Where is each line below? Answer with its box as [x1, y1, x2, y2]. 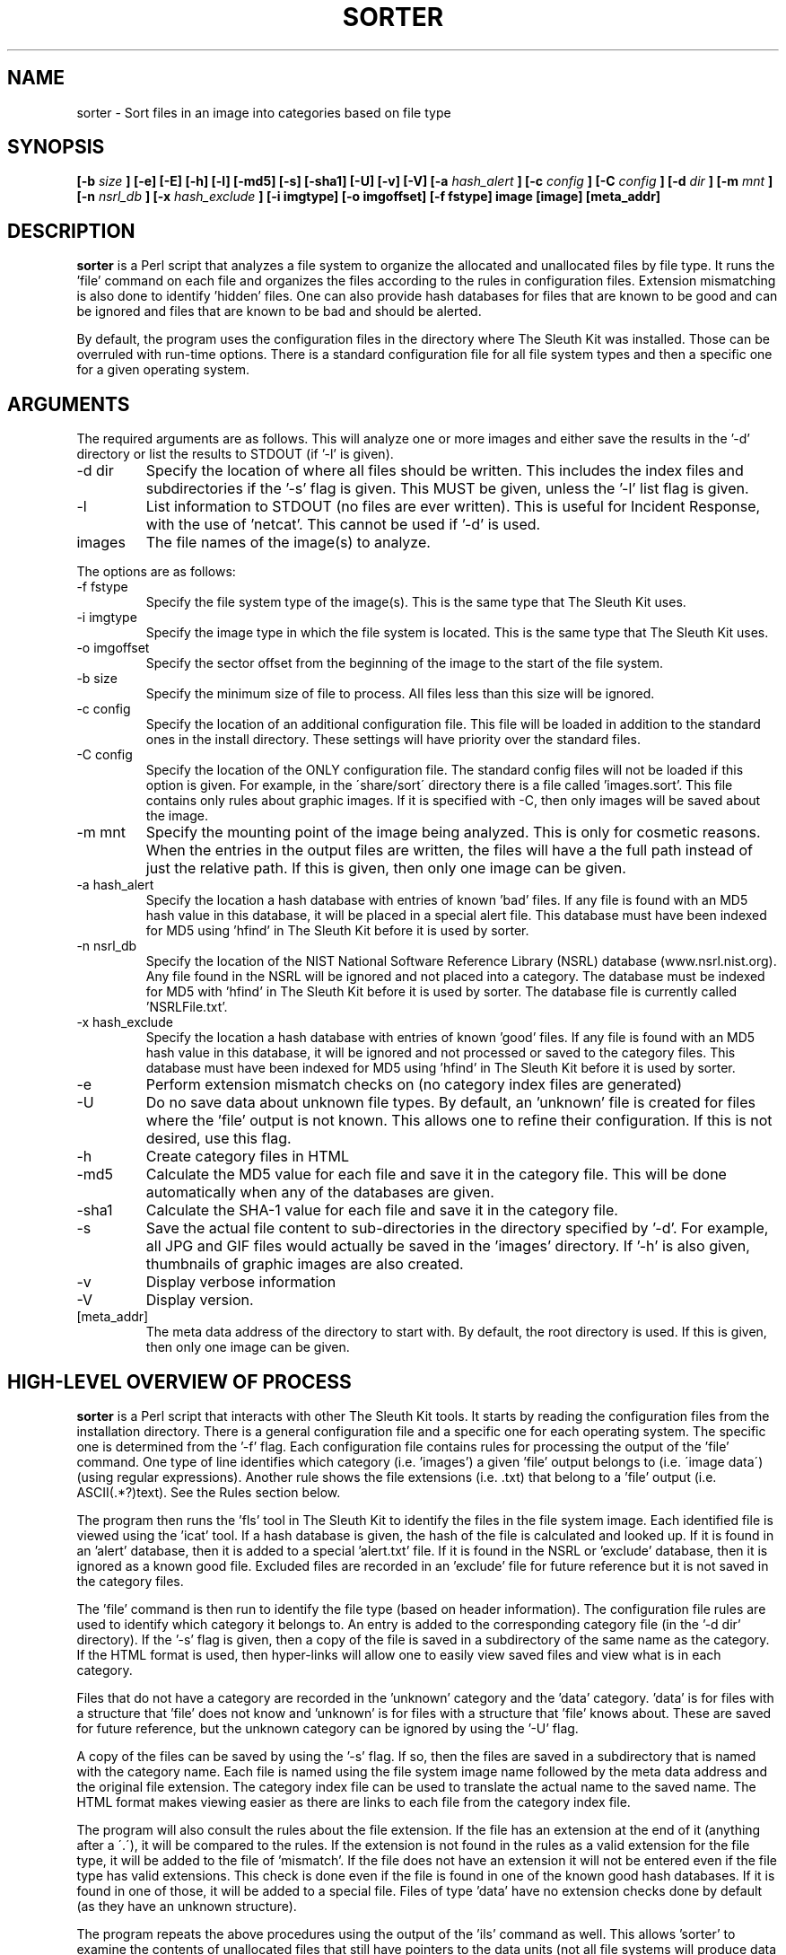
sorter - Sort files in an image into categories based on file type [76, 104, 451, 120]
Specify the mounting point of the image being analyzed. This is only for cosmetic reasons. [145, 823, 761, 842]
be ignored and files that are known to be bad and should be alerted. [76, 303, 482, 320]
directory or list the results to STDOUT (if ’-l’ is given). [76, 446, 394, 462]
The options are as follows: [76, 564, 236, 580]
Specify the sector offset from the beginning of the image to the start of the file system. [145, 655, 664, 671]
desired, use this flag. [145, 1129, 292, 1148]
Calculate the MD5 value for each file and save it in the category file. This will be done [145, 1165, 727, 1184]
